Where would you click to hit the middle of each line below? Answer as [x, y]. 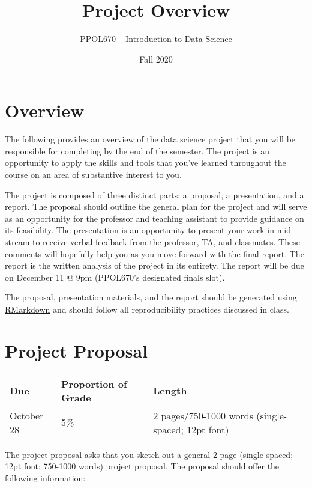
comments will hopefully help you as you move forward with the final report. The [154, 253]
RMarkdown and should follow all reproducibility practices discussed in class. [147, 309]
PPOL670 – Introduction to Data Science [156, 39]
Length [170, 391]
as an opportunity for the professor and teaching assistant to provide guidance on [154, 218]
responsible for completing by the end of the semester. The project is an [137, 151]
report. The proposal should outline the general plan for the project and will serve [156, 206]
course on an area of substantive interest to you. [93, 175]
